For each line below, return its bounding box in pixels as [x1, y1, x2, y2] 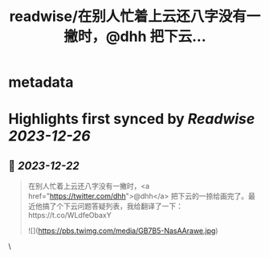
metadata [8, 73, 74, 92]
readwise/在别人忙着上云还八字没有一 [9, 7, 261, 26]
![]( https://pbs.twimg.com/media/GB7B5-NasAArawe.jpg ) [27, 226, 218, 235]
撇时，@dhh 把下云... [63, 27, 206, 46]
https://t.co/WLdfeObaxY [27, 211, 112, 220]
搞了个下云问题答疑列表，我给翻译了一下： [42, 202, 183, 211]
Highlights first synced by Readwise [8, 110, 255, 129]
